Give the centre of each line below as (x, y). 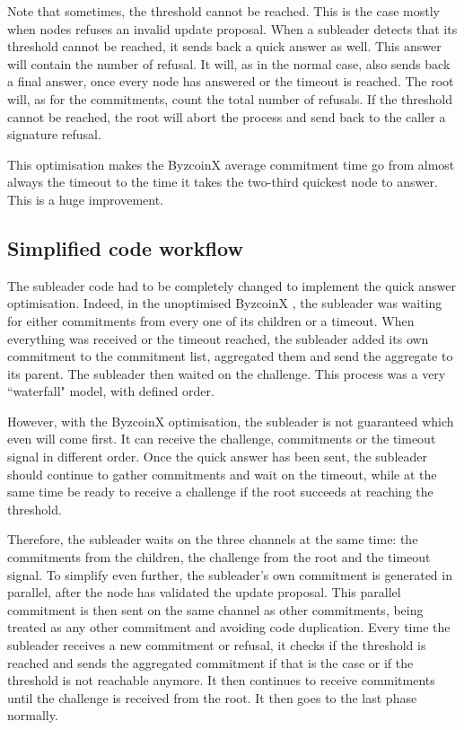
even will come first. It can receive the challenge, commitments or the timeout (222, 439)
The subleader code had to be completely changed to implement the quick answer (232, 285)
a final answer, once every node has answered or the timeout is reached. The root (231, 81)
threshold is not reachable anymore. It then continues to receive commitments (221, 680)
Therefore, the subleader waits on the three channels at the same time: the (213, 539)
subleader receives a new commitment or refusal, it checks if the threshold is (217, 645)
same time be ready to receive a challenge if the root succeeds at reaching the (220, 492)
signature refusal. (54, 134)
